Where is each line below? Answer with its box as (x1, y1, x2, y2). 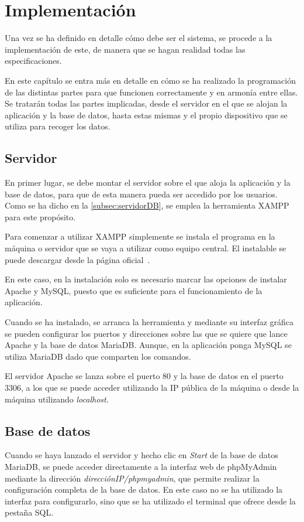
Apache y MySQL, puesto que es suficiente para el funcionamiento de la (5, 284, 262, 296)
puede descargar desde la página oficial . (5, 253, 150, 265)
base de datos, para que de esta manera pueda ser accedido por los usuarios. (5, 187, 278, 200)
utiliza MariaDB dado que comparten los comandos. (5, 350, 191, 362)
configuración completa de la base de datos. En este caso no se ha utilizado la (5, 483, 283, 496)
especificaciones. (5, 54, 62, 67)
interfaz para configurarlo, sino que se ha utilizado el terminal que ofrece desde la (5, 494, 296, 507)
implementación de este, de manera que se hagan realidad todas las (5, 43, 246, 55)
